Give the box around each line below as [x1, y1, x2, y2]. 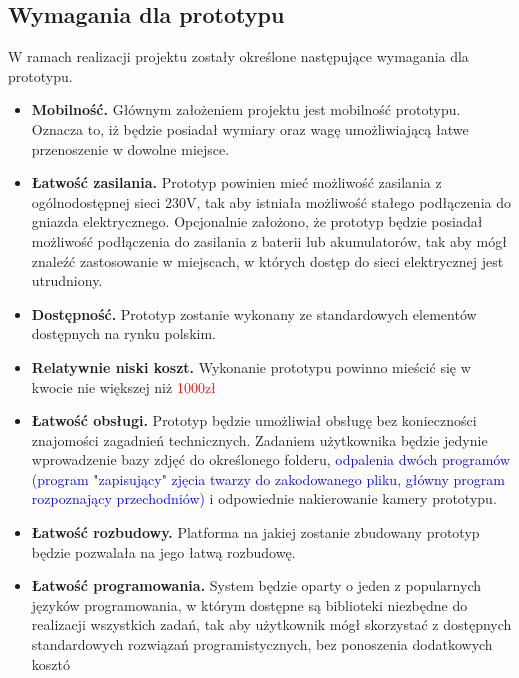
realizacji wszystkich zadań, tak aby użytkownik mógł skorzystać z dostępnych [31, 614, 512, 635]
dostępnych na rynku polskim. [31, 323, 216, 344]
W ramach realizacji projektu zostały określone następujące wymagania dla [8, 46, 469, 67]
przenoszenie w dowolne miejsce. [31, 138, 230, 159]
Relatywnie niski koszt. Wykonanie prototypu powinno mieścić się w [31, 356, 471, 377]
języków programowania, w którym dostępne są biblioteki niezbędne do [31, 594, 468, 615]
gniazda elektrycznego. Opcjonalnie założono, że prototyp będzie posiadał [31, 211, 483, 232]
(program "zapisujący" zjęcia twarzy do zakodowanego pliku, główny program [31, 468, 505, 489]
